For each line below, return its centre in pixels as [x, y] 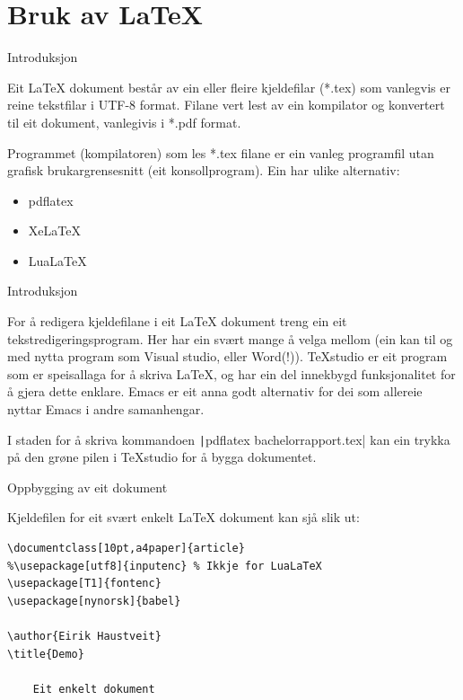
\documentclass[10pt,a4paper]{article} [126, 549]
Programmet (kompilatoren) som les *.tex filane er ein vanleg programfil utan [221, 152]
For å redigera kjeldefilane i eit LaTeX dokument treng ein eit [177, 321]
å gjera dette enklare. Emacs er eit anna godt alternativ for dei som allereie [215, 391]
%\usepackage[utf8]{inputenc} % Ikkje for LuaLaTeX [165, 566]
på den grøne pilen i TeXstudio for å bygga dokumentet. [162, 457]
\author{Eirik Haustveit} [84, 637]
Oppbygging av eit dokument [87, 487]
